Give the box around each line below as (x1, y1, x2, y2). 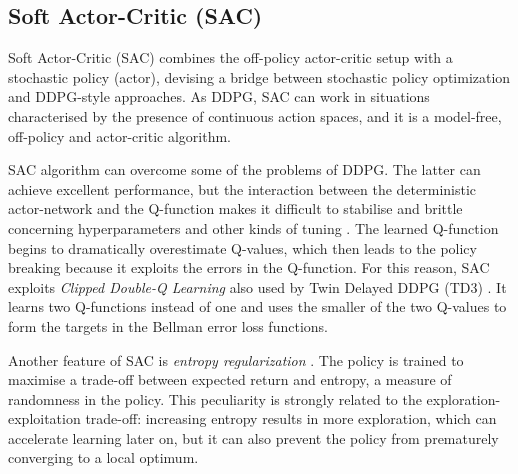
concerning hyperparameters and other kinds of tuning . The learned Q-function (8, 217, 499, 238)
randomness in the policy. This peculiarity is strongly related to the (8, 388, 422, 409)
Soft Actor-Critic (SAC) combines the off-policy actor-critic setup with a (8, 47, 453, 68)
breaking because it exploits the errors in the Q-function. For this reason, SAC (8, 257, 490, 278)
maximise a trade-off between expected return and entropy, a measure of (8, 369, 452, 390)
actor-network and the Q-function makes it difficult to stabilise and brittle (8, 198, 463, 219)
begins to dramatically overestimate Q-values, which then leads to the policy (8, 237, 477, 258)
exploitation (8, 408, 81, 429)
